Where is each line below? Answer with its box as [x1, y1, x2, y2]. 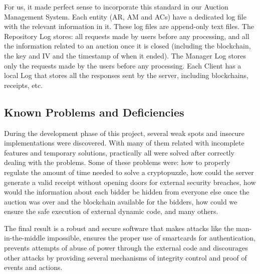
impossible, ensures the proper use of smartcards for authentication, [47, 232, 256, 243]
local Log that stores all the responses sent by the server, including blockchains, [4, 70, 248, 80]
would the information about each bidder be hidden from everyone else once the [4, 186, 249, 197]
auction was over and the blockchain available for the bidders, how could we [4, 196, 237, 206]
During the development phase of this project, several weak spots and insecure [4, 127, 244, 138]
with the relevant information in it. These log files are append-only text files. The [4, 21, 254, 31]
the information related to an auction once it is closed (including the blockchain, [4, 40, 251, 51]
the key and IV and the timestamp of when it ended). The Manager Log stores [4, 50, 246, 60]
